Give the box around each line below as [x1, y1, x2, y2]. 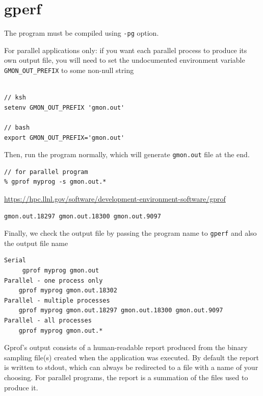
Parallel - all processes [4, 317, 92, 325]
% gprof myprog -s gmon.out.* [4, 178, 107, 186]
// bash [4, 124, 30, 131]
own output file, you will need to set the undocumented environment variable [4, 55, 245, 65]
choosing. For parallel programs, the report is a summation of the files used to [4, 372, 248, 382]
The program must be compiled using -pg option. [4, 28, 159, 38]
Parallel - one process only [4, 277, 103, 284]
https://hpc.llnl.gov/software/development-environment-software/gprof [4, 193, 226, 204]
